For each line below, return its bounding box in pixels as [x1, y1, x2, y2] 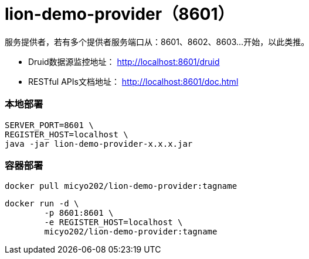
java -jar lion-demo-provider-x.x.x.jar [5, 139, 193, 149]
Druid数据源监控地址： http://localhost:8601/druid [28, 56, 220, 67]
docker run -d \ [5, 199, 79, 209]
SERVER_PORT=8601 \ [5, 120, 94, 130]
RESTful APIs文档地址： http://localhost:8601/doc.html [28, 76, 239, 87]
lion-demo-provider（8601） [5, 4, 235, 24]
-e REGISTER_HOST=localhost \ [44, 217, 183, 227]
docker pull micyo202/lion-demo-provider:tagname [5, 181, 237, 191]
